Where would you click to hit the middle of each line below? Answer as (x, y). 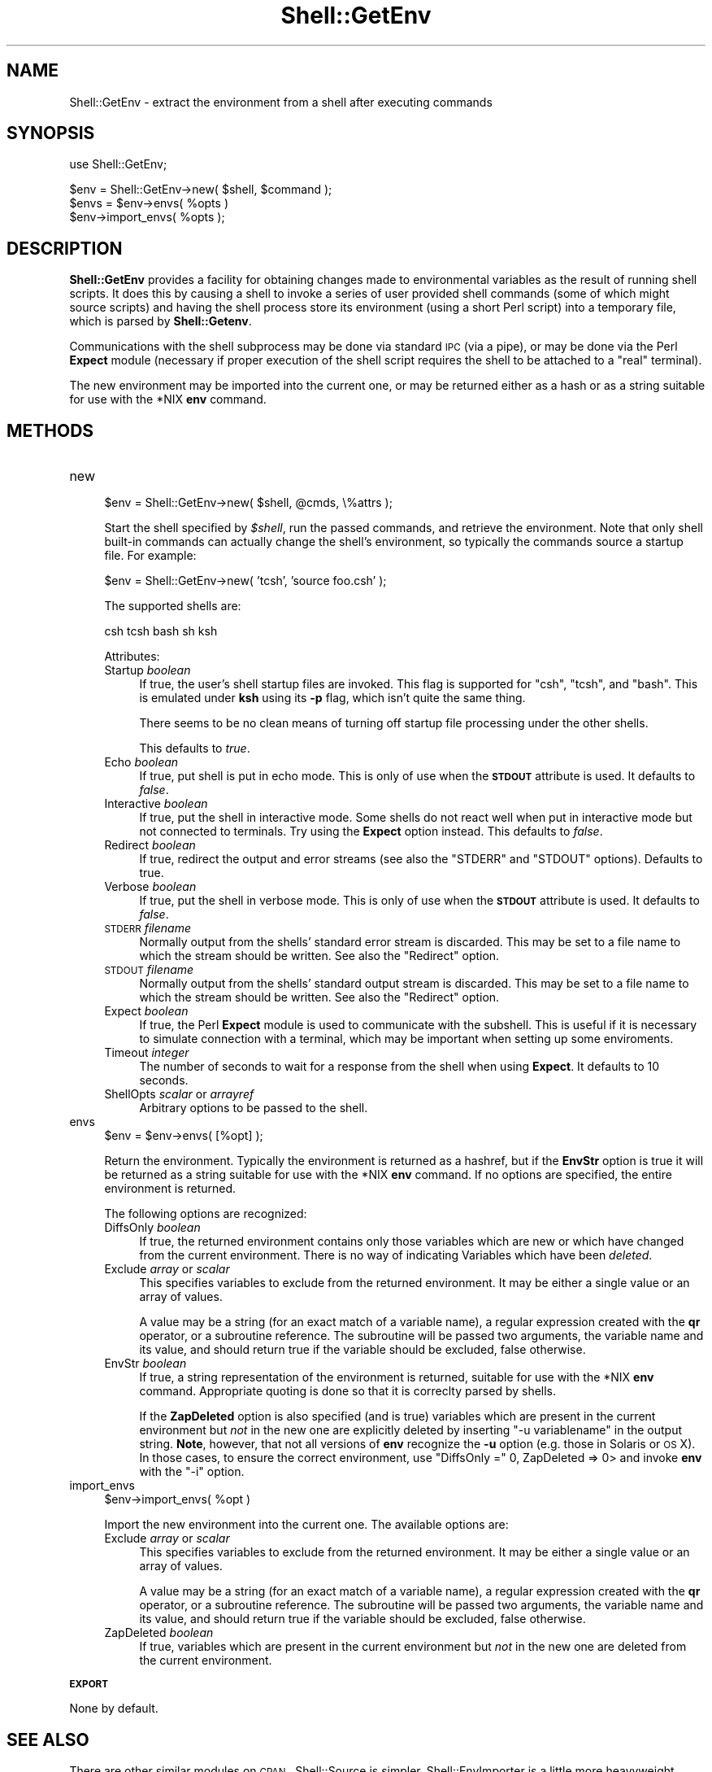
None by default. (114, 1709)
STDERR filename (148, 928)
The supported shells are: (173, 606)
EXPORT (89, 1685)
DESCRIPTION (65, 248)
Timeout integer (147, 1053)
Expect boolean (146, 1011)
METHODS (50, 430)
